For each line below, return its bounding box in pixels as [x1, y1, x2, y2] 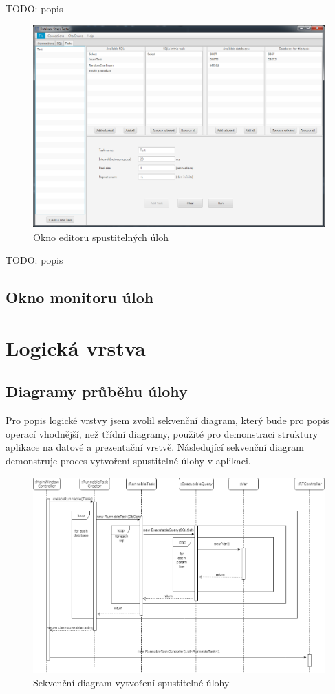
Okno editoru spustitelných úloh [33, 230, 169, 244]
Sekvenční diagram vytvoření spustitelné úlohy [33, 675, 230, 689]
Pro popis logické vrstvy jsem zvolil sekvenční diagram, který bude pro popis [6, 413, 329, 427]
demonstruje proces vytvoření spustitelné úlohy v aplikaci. [6, 453, 251, 467]
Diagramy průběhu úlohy [6, 381, 188, 402]
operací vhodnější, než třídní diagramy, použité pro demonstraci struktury [6, 426, 318, 440]
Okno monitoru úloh [6, 287, 154, 308]
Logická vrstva [6, 333, 146, 361]
